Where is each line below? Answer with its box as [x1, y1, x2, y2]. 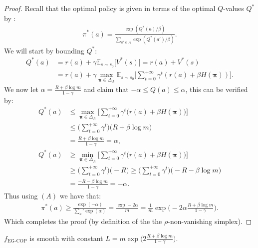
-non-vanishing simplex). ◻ [168, 215, 252, 226]
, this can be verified [185, 83, 248, 94]
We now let [4, 83, 38, 94]
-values [223, 3, 244, 13]
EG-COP [7, 238, 27, 243]
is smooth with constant [29, 232, 103, 243]
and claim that [83, 83, 129, 94]
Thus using [4, 190, 38, 200]
